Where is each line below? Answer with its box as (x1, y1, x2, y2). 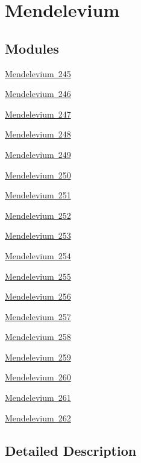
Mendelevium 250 (5, 168, 71, 181)
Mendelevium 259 (5, 350, 71, 363)
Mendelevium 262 (5, 411, 71, 424)
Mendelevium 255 (5, 269, 71, 282)
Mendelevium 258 (5, 330, 71, 343)
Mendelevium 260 (5, 371, 71, 383)
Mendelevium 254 (5, 249, 71, 262)
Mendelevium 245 (5, 67, 71, 80)
